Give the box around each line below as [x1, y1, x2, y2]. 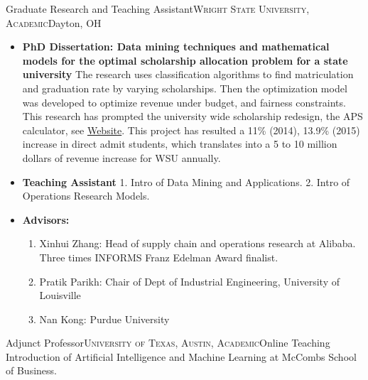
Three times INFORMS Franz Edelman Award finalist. [39, 249, 278, 264]
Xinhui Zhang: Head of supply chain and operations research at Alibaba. [39, 236, 356, 251]
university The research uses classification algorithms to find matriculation [22, 67, 354, 82]
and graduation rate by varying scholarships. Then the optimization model [22, 80, 347, 95]
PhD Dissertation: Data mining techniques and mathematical [22, 39, 330, 54]
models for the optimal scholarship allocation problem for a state [22, 53, 348, 67]
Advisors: [22, 212, 70, 227]
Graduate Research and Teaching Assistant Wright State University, [6, 1, 310, 16]
